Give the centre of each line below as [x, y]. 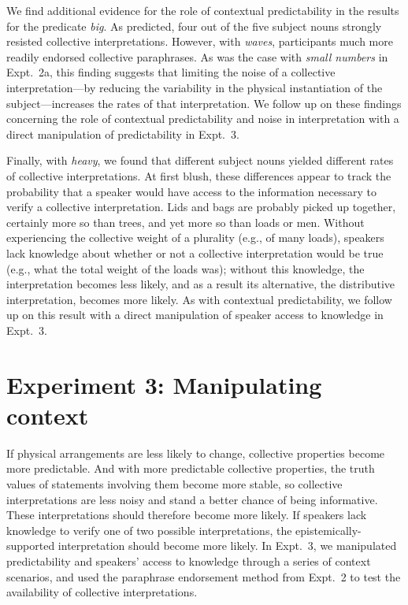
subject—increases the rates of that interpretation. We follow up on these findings [204, 103]
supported [31, 546]
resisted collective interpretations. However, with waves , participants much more [200, 41]
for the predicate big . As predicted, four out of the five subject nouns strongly [194, 26]
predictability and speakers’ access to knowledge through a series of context [189, 560]
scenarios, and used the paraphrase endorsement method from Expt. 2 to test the [204, 576]
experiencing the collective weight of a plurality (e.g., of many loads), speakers [195, 238]
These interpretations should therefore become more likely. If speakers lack [187, 515]
